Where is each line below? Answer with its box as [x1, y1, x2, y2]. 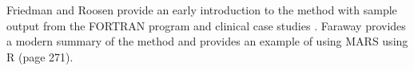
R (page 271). [6, 48, 74, 65]
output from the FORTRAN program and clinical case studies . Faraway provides [6, 17, 406, 34]
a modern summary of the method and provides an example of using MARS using [6, 33, 408, 49]
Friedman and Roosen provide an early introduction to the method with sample [6, 2, 397, 18]
